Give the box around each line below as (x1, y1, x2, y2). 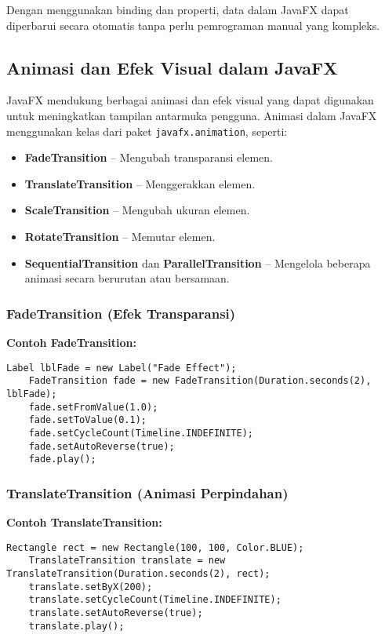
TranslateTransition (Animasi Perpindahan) (6, 483, 289, 502)
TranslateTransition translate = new (28, 555, 226, 567)
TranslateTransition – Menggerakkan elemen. (24, 175, 256, 191)
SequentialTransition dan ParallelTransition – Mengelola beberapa (24, 254, 371, 271)
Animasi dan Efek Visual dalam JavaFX (6, 55, 338, 79)
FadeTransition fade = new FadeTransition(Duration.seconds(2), (28, 375, 372, 387)
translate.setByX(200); (28, 581, 153, 592)
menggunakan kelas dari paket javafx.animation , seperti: (6, 122, 288, 139)
